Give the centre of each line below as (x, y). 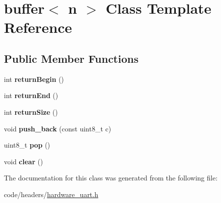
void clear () (24, 161)
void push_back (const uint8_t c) (58, 128)
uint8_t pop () (27, 145)
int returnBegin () (34, 79)
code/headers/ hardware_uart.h (51, 194)
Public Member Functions (71, 58)
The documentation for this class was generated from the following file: (111, 178)
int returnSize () (31, 112)
